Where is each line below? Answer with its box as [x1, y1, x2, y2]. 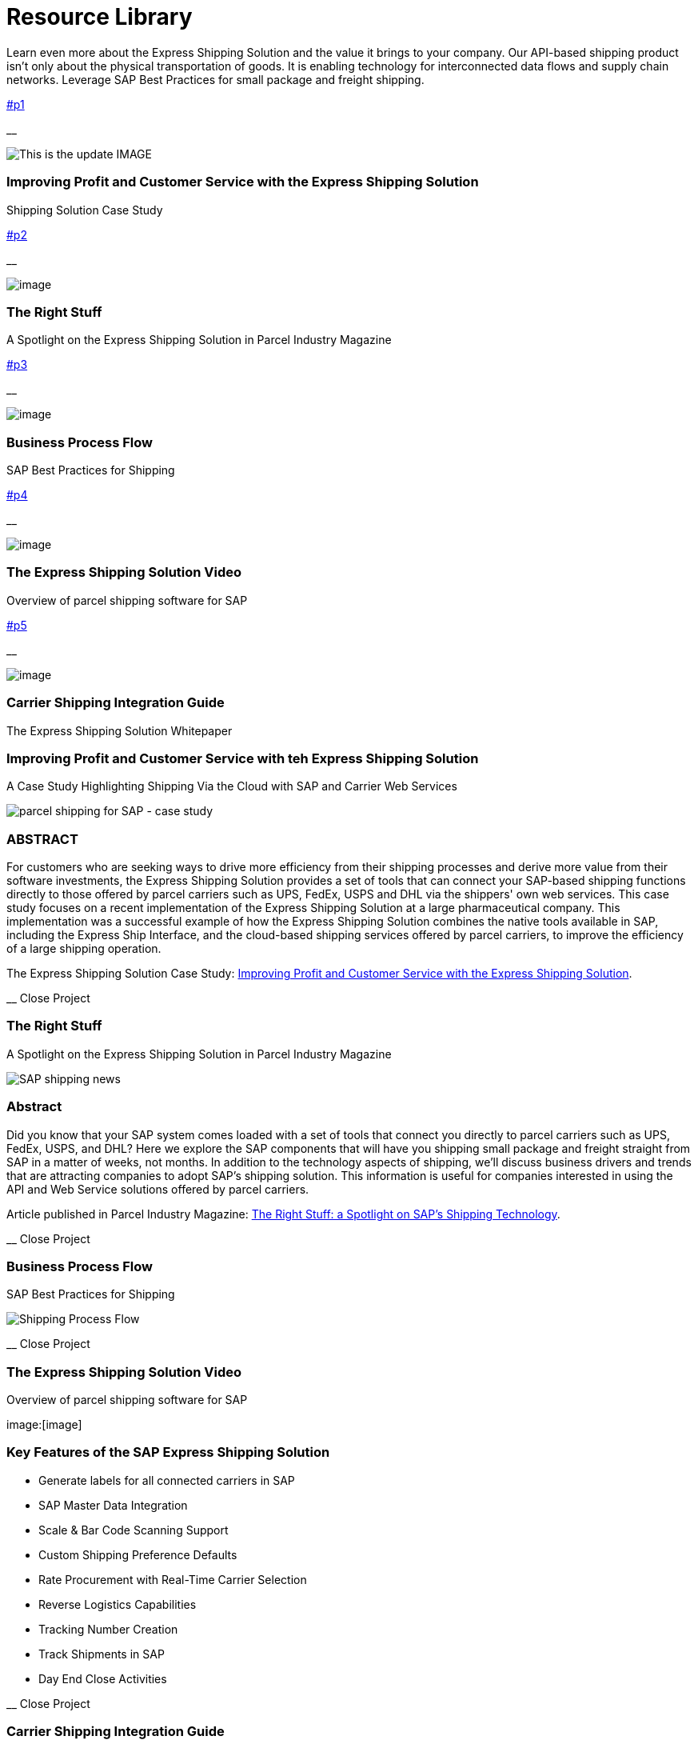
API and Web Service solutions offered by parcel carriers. [6, 1182, 309, 1196]
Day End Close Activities [38, 1671, 167, 1686]
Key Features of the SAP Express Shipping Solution [6, 1444, 330, 1461]
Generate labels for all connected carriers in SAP [38, 1473, 295, 1487]
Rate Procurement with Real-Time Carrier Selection [38, 1572, 307, 1586]
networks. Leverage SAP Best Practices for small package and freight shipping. [6, 72, 425, 86]
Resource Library [6, 3, 193, 30]
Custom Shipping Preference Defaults [38, 1547, 237, 1562]
